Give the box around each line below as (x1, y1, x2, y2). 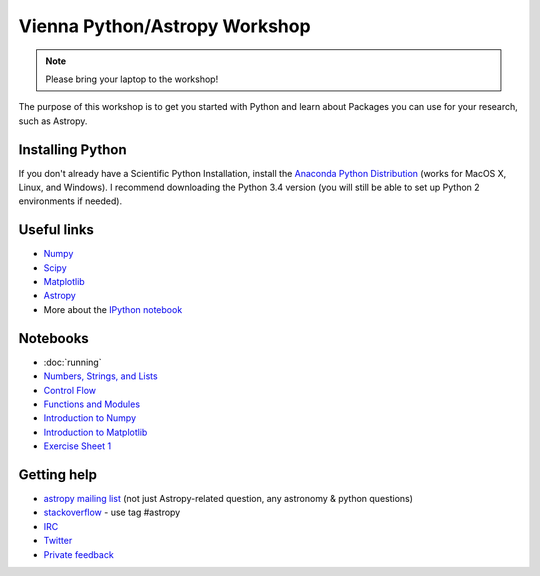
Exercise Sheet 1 (43, 440, 112, 452)
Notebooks (18, 330, 89, 347)
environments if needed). (18, 195, 123, 207)
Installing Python (18, 141, 127, 158)
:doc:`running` (43, 356, 102, 368)
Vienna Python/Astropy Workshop (18, 15, 311, 37)
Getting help (18, 466, 97, 483)
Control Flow (43, 384, 97, 396)
